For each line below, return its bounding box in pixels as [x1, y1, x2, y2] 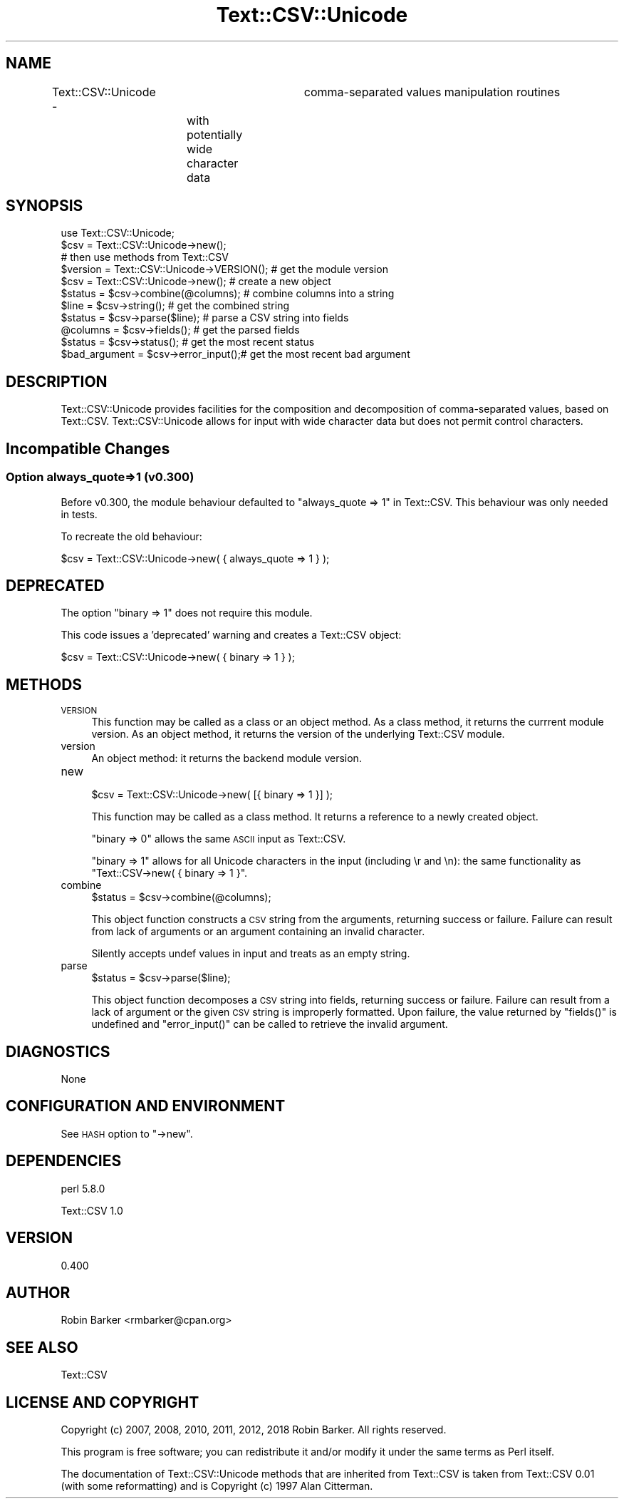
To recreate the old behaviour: [61, 530, 202, 542]
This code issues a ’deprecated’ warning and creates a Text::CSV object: [61, 629, 402, 642]
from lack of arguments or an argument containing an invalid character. [91, 925, 425, 938]
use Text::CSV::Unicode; [61, 227, 175, 239]
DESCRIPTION [6, 372, 108, 391]
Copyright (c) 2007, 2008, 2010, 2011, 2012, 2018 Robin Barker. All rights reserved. [61, 1423, 447, 1436]
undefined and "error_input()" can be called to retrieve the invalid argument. [91, 1018, 448, 1031]
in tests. [61, 508, 98, 520]
